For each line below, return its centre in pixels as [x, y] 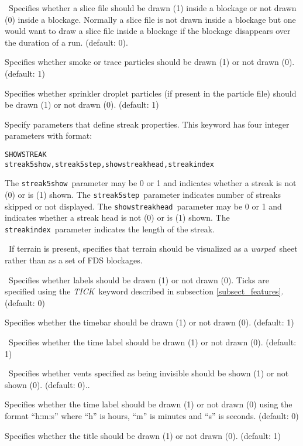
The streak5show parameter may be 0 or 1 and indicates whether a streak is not [151, 183]
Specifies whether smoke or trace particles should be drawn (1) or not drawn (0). [150, 62]
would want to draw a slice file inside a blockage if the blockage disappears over [148, 31]
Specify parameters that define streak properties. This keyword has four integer [147, 124]
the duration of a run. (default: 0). [66, 42]
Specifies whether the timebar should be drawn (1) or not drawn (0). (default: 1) [149, 322]
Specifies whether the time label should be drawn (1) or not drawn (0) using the [149, 404]
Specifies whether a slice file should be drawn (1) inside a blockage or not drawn [152, 8]
